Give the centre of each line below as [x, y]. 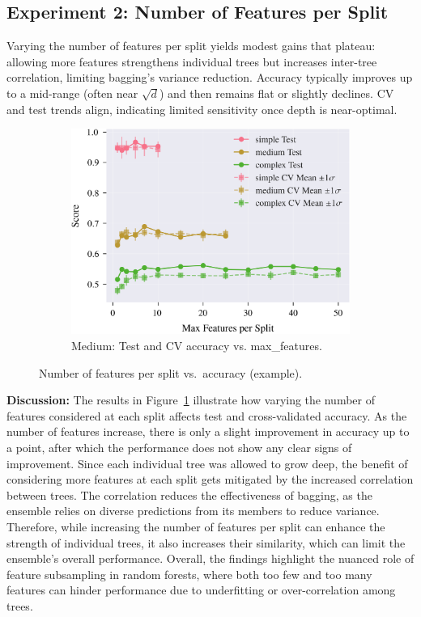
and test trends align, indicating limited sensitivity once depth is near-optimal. [202, 109]
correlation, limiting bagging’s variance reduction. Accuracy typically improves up [210, 77]
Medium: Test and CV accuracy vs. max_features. [197, 346]
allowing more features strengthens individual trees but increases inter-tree [192, 61]
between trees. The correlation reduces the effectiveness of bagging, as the [189, 494]
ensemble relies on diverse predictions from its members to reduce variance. [193, 511]
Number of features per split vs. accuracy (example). [171, 372]
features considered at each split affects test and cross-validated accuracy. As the [207, 415]
